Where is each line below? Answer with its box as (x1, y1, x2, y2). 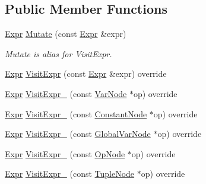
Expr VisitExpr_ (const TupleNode (5, 167, 135, 180)
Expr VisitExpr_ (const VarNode (5, 87, 127, 99)
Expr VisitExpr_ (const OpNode (5, 147, 125, 160)
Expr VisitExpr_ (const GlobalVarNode (5, 127, 151, 140)
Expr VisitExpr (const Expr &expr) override (5, 67, 167, 80)
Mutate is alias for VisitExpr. (5, 47, 112, 60)
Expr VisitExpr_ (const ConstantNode (5, 107, 147, 120)
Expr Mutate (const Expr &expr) (5, 27, 126, 40)
